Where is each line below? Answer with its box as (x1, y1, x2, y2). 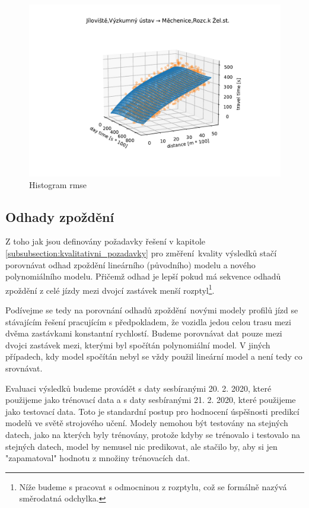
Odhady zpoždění (5, 207, 114, 226)
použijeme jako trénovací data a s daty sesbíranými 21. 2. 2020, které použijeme (5, 393, 296, 406)
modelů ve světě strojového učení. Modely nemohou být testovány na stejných (5, 417, 288, 429)
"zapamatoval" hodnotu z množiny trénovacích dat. (5, 452, 190, 464)
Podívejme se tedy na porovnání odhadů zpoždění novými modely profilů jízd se (5, 304, 298, 316)
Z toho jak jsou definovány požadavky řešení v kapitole (5, 235, 205, 247)
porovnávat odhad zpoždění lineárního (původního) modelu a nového (5, 258, 256, 271)
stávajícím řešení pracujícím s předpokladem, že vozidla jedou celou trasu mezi (5, 315, 291, 328)
